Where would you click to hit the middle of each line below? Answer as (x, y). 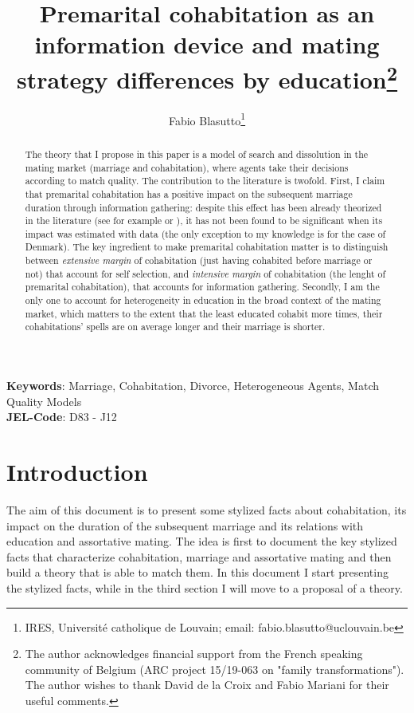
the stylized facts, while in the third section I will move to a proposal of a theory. (205, 587)
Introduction (77, 472)
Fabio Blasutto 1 (207, 119)
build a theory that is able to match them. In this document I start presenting (197, 572)
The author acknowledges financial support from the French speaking (194, 654)
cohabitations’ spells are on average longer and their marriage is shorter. (175, 327)
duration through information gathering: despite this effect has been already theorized (203, 207)
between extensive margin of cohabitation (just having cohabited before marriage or (199, 260)
